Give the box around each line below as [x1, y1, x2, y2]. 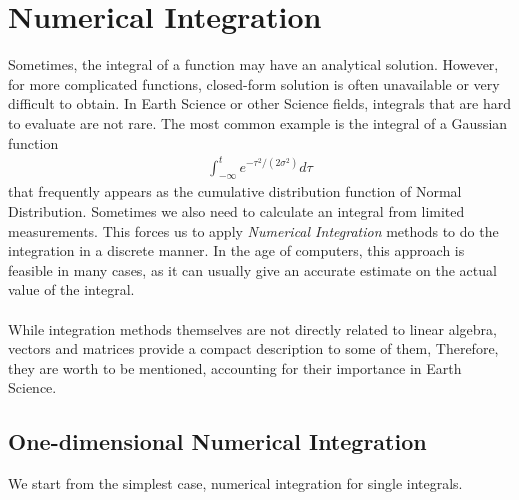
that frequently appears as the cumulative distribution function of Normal [8, 181, 462, 202]
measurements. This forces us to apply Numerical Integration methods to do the [8, 220, 499, 241]
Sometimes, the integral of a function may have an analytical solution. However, [8, 54, 499, 75]
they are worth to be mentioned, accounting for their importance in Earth [8, 357, 462, 378]
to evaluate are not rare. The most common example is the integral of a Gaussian [8, 112, 508, 133]
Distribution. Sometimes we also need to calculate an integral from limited [8, 201, 465, 222]
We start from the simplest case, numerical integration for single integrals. [8, 473, 463, 494]
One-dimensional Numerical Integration [8, 426, 427, 457]
